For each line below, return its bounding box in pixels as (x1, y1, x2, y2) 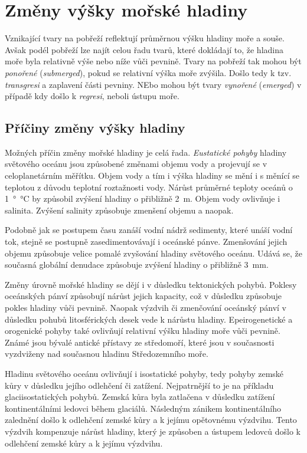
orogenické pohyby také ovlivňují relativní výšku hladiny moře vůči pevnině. (5, 324, 280, 337)
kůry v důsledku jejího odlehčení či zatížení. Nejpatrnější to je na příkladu (5, 379, 274, 391)
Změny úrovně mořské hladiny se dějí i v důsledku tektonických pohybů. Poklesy (5, 278, 297, 290)
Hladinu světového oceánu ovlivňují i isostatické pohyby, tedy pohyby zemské (5, 367, 284, 379)
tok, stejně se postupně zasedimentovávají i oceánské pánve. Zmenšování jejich (5, 235, 288, 248)
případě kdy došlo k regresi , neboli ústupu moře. (5, 90, 179, 102)
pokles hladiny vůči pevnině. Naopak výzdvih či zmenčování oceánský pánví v (5, 301, 286, 314)
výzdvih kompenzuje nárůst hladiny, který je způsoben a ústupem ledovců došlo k (5, 425, 301, 437)
